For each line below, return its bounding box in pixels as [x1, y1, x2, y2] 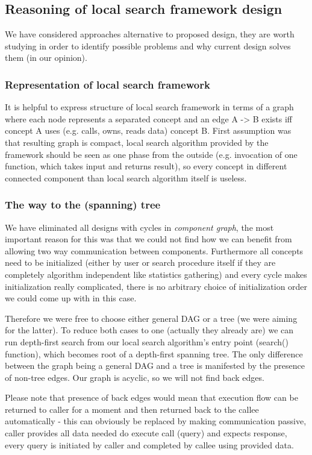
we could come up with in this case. [5, 292, 137, 304]
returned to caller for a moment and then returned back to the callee [5, 403, 259, 415]
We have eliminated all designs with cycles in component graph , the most [5, 221, 274, 233]
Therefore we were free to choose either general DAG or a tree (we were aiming [5, 312, 298, 324]
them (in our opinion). [5, 51, 87, 64]
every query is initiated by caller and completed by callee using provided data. [5, 438, 294, 451]
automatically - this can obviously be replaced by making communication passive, [5, 415, 307, 427]
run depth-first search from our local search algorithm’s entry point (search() [5, 335, 289, 348]
